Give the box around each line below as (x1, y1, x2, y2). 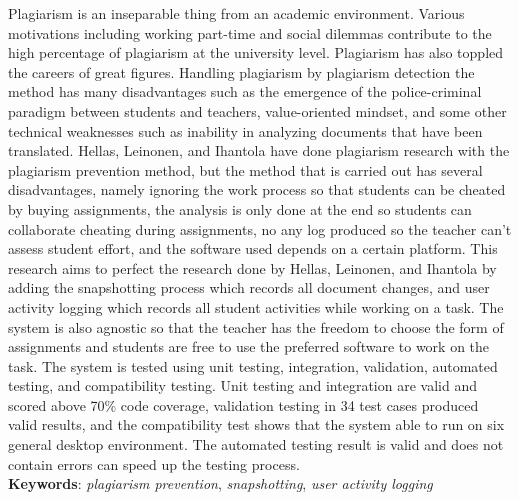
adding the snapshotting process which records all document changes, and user (8, 277, 490, 298)
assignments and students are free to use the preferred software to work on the (8, 336, 490, 357)
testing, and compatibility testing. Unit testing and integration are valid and (8, 375, 477, 396)
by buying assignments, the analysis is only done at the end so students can (8, 198, 472, 219)
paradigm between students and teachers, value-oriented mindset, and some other (8, 100, 507, 121)
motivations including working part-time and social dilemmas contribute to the (8, 22, 492, 43)
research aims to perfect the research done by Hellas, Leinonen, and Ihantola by (8, 257, 497, 278)
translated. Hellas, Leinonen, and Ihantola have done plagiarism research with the (8, 140, 510, 161)
